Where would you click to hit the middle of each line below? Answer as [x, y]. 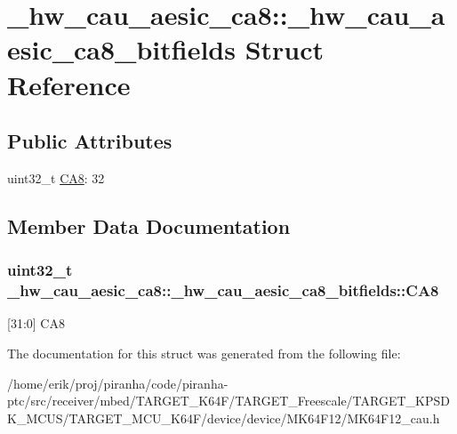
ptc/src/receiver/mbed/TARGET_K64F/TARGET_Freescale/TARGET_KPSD [228, 401]
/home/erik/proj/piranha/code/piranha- [118, 383]
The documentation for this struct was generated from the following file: [204, 354]
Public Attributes [90, 141]
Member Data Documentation [149, 225]
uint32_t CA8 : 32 [56, 177]
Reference [69, 84]
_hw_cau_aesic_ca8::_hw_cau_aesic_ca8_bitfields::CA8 [223, 290]
